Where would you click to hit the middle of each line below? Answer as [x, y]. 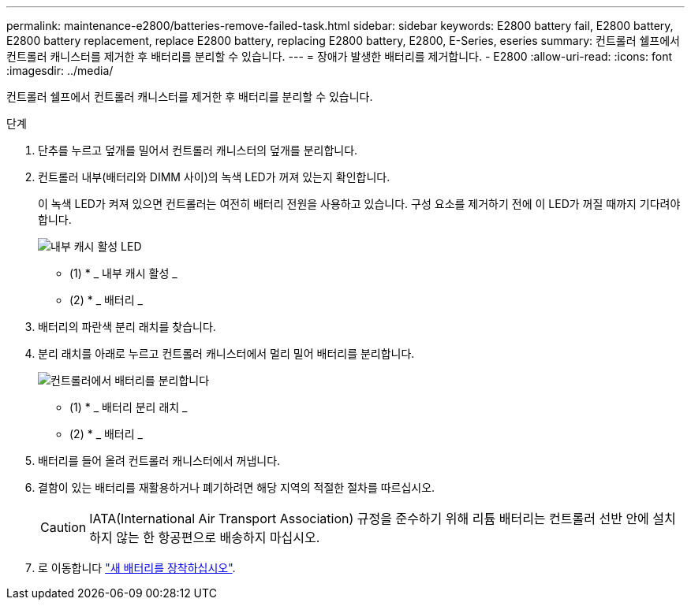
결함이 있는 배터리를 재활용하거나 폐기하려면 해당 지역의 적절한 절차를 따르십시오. [237, 487]
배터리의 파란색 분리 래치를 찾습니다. [127, 327]
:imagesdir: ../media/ [60, 71]
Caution [63, 527]
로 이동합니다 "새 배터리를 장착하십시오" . [137, 568]
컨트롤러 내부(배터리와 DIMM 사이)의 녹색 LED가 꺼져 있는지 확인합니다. [214, 177]
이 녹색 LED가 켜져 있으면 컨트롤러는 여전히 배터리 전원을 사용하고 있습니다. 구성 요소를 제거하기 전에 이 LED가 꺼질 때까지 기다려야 [359, 204]
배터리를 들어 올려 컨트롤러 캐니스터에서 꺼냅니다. [159, 461]
